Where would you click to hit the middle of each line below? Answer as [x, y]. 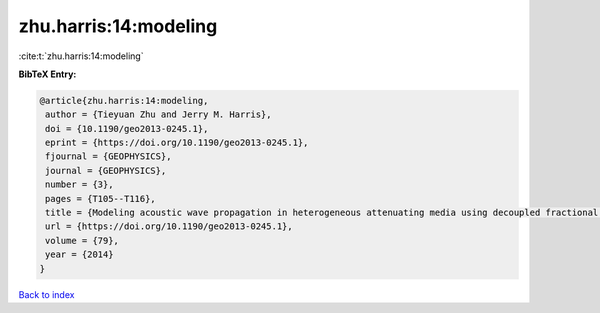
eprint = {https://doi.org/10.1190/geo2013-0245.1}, [177, 143]
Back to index [46, 294]
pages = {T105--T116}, [101, 198]
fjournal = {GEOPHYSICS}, [108, 156]
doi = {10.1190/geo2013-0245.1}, [127, 128]
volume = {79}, [82, 240]
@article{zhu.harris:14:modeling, [124, 100]
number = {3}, [79, 184]
